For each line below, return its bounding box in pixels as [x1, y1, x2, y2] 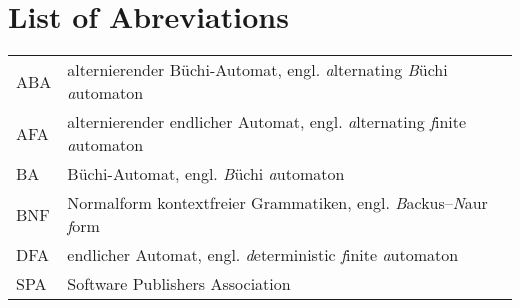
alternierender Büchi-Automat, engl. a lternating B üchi [67, 58, 448, 82]
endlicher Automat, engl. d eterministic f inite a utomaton [67, 243, 459, 267]
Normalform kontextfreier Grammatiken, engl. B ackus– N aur [67, 191, 488, 215]
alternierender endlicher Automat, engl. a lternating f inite [67, 110, 467, 134]
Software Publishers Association [67, 272, 291, 296]
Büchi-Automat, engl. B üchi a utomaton [67, 162, 345, 186]
